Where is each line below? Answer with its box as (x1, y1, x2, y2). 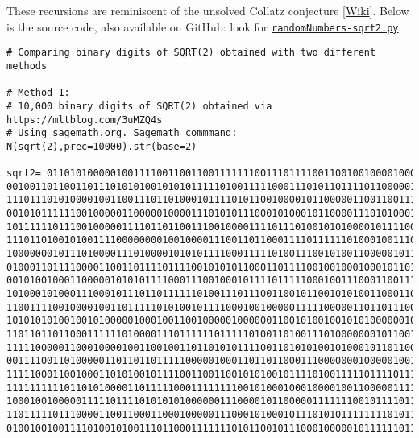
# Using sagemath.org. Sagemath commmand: (6, 127, 238, 139)
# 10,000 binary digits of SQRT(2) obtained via (6, 100, 272, 112)
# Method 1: (6, 87, 70, 99)
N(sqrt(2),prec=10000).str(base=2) (6, 140, 197, 152)
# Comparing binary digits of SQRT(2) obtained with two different (6, 47, 376, 59)
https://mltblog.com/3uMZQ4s (6, 114, 163, 126)
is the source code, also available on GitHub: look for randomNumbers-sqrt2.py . (6, 18, 402, 35)
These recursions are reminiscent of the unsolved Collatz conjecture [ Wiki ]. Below (6, 2, 409, 19)
